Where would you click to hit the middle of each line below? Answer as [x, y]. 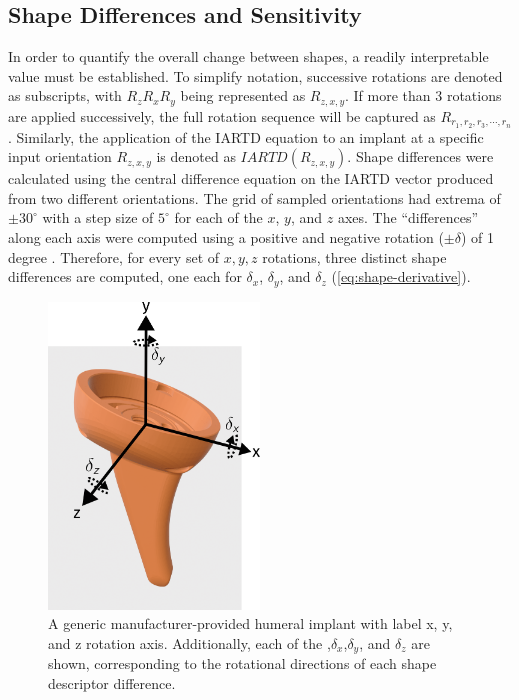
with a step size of [98, 217]
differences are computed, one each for [125, 276]
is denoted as [196, 156]
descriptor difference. [112, 682]
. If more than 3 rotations [423, 95]
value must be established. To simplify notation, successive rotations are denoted [255, 75]
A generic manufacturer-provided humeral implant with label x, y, [250, 623]
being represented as [243, 95]
